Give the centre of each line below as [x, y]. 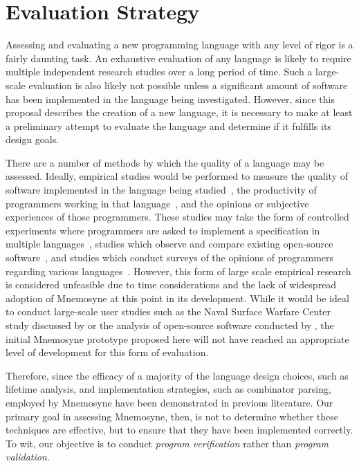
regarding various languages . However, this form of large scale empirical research [178, 271]
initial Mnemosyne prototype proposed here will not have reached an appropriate [177, 338]
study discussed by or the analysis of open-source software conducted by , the [170, 325]
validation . [28, 457]
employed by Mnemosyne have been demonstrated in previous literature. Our [169, 402]
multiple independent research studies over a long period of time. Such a [159, 72]
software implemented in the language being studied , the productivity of [161, 190]
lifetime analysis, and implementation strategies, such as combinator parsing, [168, 389]
